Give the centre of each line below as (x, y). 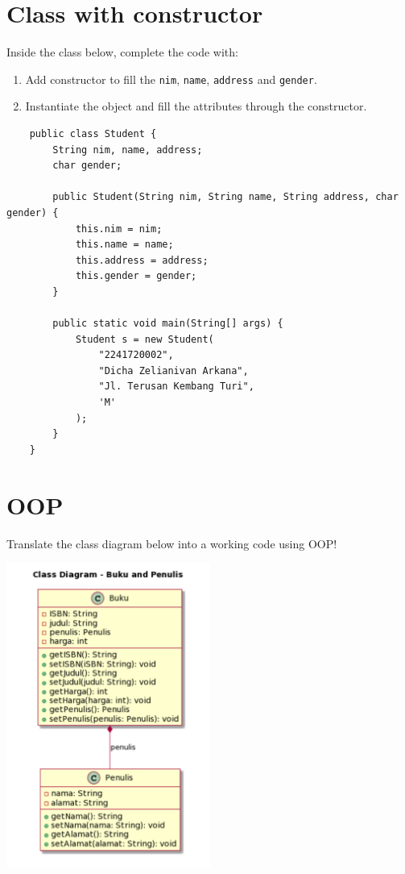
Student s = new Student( (145, 339)
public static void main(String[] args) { (168, 324)
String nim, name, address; (128, 150)
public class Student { (93, 133)
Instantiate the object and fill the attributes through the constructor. (196, 106)
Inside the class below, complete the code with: (122, 52)
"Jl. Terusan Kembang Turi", (176, 387)
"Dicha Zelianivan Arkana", (174, 370)
